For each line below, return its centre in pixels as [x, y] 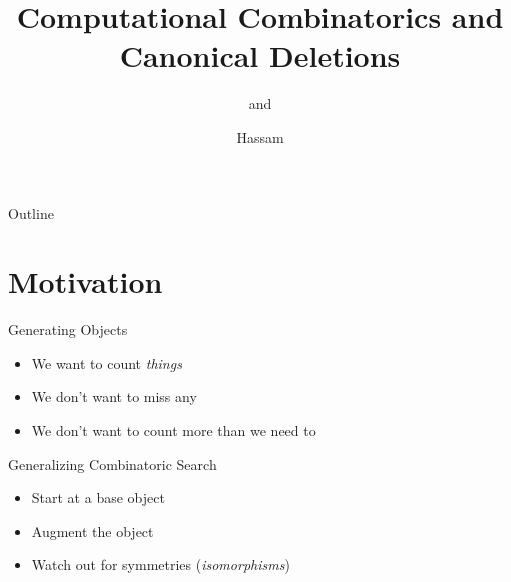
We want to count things [106, 362]
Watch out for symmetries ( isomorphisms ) [160, 564]
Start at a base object [98, 497]
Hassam [260, 136]
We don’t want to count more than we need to [173, 430]
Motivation [85, 281]
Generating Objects [68, 329]
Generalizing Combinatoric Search [112, 463]
